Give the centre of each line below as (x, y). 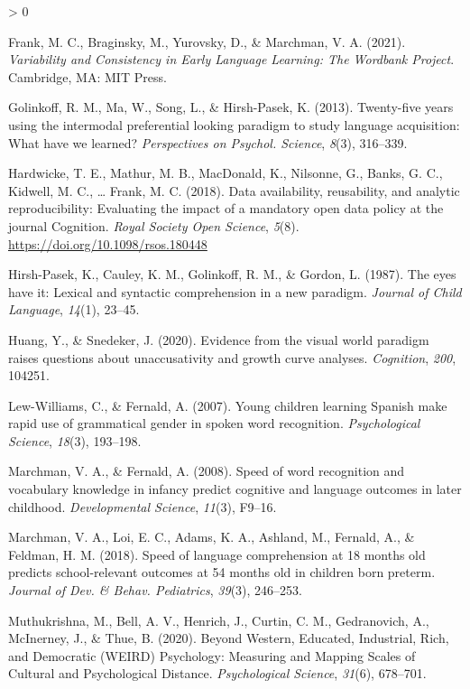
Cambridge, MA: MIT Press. (88, 76)
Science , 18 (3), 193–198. (75, 440)
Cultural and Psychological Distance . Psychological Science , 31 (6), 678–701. (217, 673)
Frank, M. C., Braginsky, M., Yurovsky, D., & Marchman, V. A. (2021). (207, 41)
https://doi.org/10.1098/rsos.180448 (108, 243)
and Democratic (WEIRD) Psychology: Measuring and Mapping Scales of (212, 655)
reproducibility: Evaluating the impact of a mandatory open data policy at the (226, 208)
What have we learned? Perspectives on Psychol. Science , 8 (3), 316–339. (208, 142)
